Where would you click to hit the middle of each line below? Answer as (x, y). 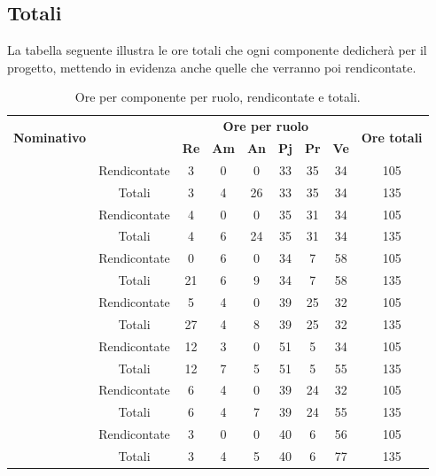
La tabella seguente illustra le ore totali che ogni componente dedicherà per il (217, 50)
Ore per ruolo (265, 126)
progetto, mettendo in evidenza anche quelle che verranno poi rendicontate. (212, 67)
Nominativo (50, 137)
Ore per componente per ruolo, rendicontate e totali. (218, 97)
